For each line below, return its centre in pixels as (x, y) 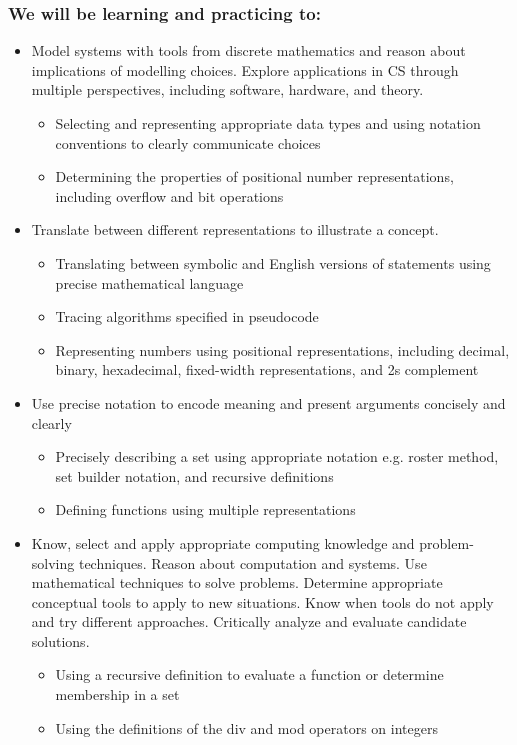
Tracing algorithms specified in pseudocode (187, 316)
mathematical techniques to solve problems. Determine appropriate (237, 582)
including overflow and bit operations (169, 195)
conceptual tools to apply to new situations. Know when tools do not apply (262, 601)
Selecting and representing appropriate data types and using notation (268, 123)
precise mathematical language (149, 282)
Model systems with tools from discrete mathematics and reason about (248, 50)
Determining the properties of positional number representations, (254, 176)
